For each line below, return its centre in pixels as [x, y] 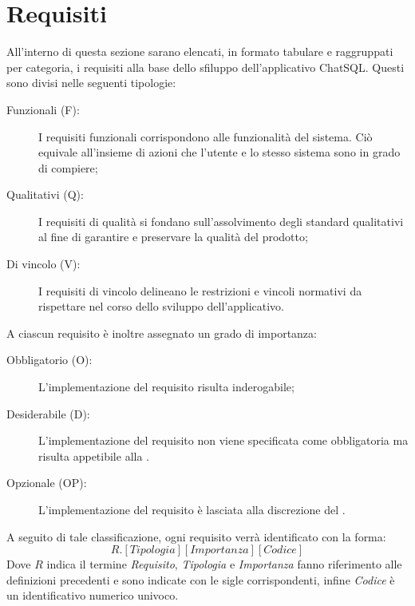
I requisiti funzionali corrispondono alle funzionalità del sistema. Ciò [206, 136]
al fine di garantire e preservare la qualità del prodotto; [173, 237]
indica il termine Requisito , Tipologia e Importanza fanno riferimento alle [224, 564]
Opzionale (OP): [47, 483]
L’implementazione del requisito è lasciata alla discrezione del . [192, 509]
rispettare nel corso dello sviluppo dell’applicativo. [161, 306]
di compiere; [68, 167]
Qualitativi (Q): [45, 194]
